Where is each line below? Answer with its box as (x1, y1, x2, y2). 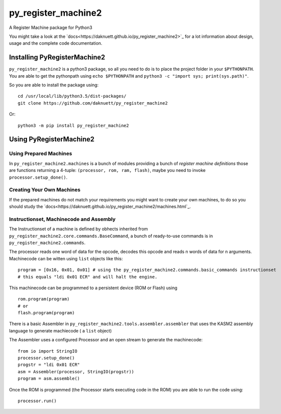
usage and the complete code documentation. (9, 40, 102, 46)
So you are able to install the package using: (9, 82, 99, 88)
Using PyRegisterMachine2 (9, 135, 95, 143)
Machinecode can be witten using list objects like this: (9, 255, 123, 261)
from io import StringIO (18, 348, 77, 354)
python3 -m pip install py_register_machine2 (18, 123, 129, 128)
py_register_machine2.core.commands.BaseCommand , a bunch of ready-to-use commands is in (9, 233, 213, 239)
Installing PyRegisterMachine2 (9, 53, 105, 61)
